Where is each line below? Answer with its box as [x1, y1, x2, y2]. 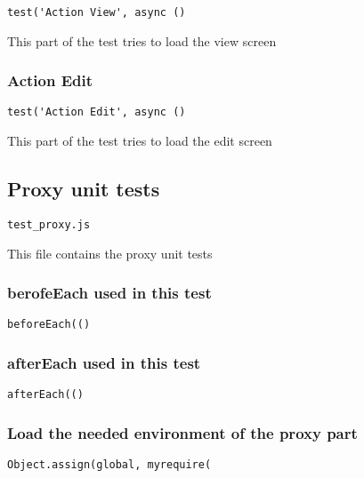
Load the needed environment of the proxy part [7, 421, 358, 443]
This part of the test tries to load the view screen [7, 31, 277, 50]
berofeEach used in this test [7, 282, 212, 304]
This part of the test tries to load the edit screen [7, 131, 272, 150]
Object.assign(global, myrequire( [7, 458, 212, 472]
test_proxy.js [7, 218, 91, 231]
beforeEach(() [7, 318, 91, 331]
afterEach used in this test [7, 351, 201, 373]
